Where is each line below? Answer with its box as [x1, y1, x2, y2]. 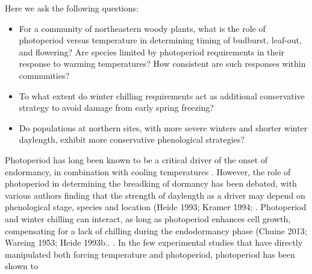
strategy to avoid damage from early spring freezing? [19, 101, 214, 114]
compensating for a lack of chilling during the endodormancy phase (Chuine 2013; [5, 224, 307, 237]
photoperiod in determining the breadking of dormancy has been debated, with [5, 177, 297, 190]
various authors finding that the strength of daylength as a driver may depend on [5, 188, 305, 201]
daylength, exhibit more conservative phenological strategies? [19, 133, 245, 146]
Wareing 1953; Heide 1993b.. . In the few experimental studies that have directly [5, 236, 303, 249]
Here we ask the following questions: [5, 2, 139, 14]
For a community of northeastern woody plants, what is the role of [19, 22, 266, 34]
